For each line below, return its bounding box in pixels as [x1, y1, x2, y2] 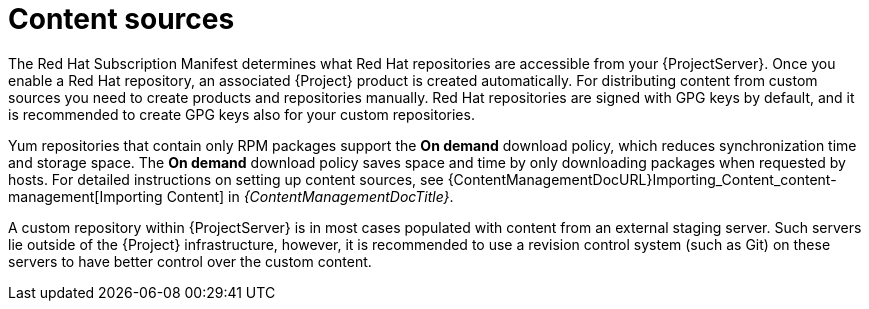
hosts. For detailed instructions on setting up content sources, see [8, 170, 444, 188]
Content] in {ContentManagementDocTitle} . [166, 187, 454, 205]
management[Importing [8, 187, 163, 205]
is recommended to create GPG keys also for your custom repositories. [8, 105, 475, 123]
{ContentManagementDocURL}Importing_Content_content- [447, 170, 837, 188]
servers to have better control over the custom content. [8, 252, 372, 270]
